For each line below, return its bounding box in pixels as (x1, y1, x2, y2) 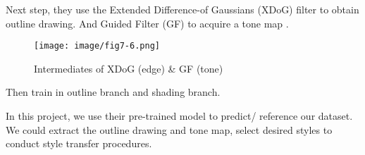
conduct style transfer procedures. (6, 136, 152, 151)
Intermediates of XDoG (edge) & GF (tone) (34, 61, 223, 75)
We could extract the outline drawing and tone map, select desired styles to (6, 122, 333, 137)
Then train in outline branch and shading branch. (6, 85, 221, 99)
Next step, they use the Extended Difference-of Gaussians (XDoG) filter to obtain (6, 2, 359, 16)
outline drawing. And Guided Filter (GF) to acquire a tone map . (6, 15, 289, 30)
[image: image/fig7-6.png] (34, 41, 160, 51)
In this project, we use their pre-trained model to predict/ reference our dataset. (6, 108, 353, 123)
